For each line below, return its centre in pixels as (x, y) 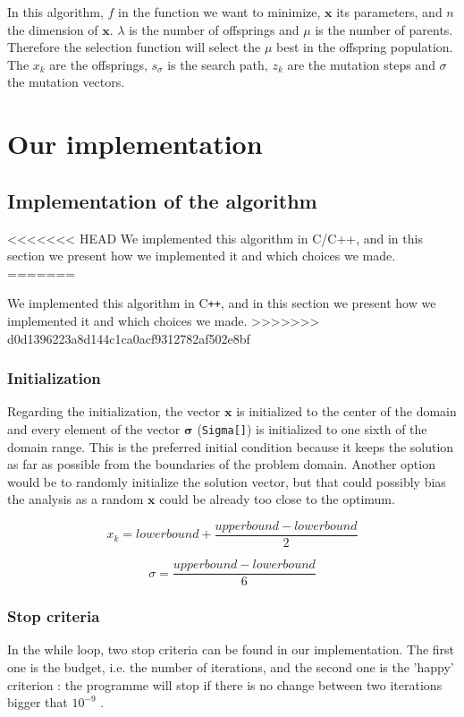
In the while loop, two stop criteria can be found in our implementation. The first (231, 649)
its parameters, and (389, 12)
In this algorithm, (55, 12)
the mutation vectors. (66, 82)
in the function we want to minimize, (219, 12)
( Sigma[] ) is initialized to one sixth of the (312, 428)
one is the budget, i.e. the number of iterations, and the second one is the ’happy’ (231, 666)
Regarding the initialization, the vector (114, 411)
